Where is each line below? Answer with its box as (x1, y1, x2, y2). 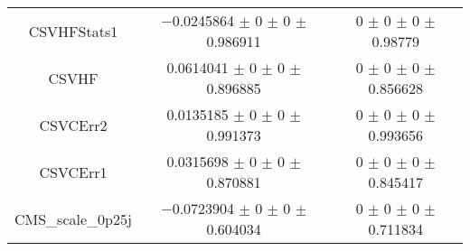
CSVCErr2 (39, 114, 108, 135)
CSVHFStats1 (28, 20, 118, 42)
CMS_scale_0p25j (14, 208, 132, 229)
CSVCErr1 (39, 161, 108, 182)
